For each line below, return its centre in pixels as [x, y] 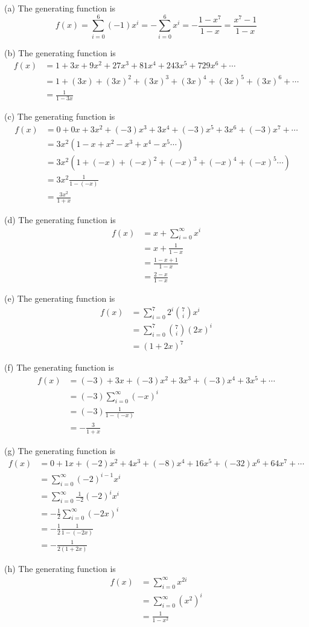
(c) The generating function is [60, 116]
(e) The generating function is [60, 298]
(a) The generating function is [60, 8]
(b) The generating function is [60, 52]
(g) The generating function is [60, 450]
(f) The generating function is [59, 367]
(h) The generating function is [60, 569]
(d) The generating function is [60, 219]
